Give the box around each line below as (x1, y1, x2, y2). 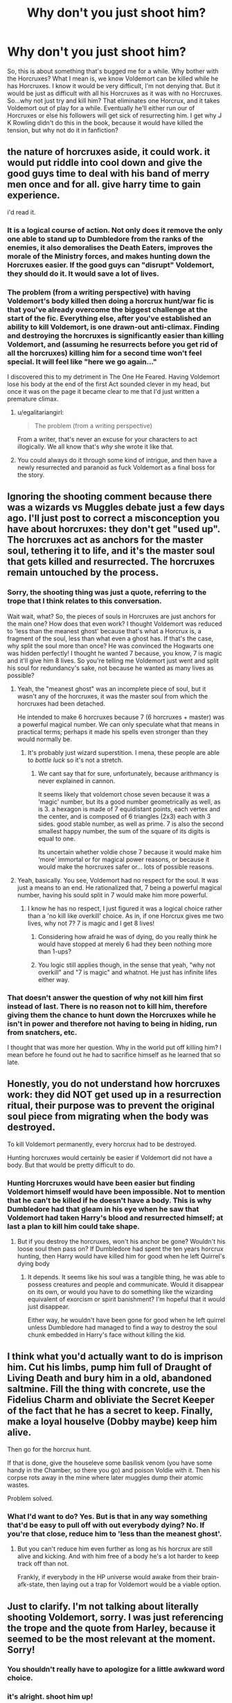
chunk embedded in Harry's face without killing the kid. (27, 1331, 186, 1339)
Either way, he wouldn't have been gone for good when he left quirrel (27, 1316, 226, 1324)
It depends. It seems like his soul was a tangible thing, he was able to (27, 1273, 225, 1281)
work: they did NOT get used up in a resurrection (7, 1089, 222, 1101)
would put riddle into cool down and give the (7, 157, 203, 169)
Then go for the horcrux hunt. (7, 1445, 92, 1453)
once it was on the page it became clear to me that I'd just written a (7, 387, 199, 395)
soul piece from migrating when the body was (7, 1111, 209, 1122)
